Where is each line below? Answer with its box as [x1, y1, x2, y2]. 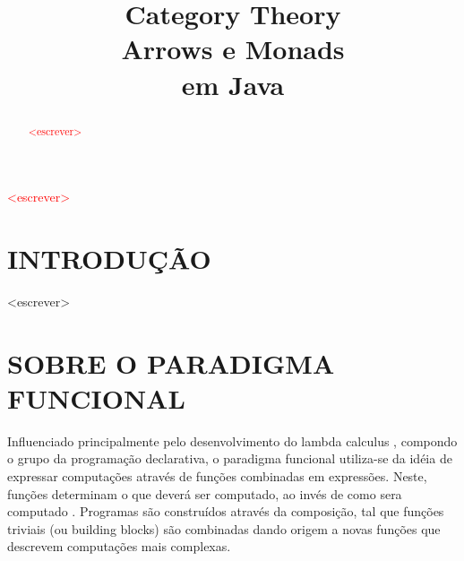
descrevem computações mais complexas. [7, 537, 231, 556]
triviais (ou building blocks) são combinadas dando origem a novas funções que [7, 519, 441, 538]
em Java [181, 65, 285, 102]
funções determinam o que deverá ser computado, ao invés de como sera [7, 484, 402, 503]
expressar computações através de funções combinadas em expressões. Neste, [7, 467, 427, 486]
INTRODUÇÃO [7, 239, 211, 276]
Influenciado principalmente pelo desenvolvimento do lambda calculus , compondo [7, 431, 458, 450]
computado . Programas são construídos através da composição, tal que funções [7, 502, 444, 521]
